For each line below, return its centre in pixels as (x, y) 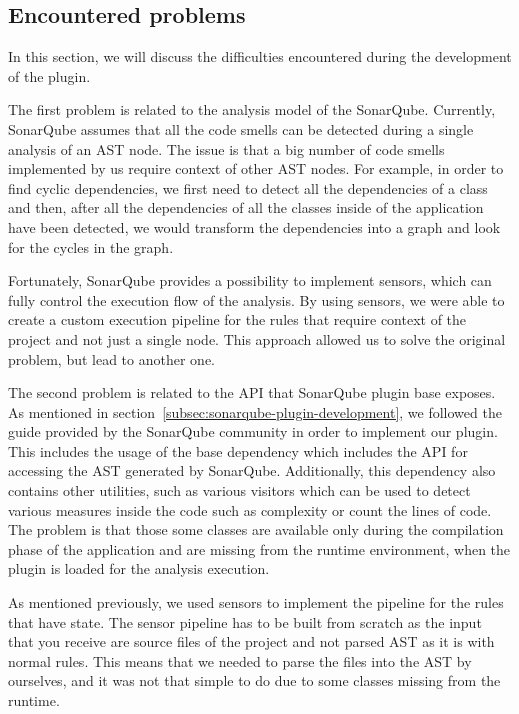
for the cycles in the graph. (91, 246)
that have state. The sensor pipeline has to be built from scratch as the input (245, 621)
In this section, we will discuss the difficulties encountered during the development (260, 56)
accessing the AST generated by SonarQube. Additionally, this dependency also (252, 470)
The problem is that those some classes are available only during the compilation (256, 529)
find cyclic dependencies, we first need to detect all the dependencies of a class (248, 187)
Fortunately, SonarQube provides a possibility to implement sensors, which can (250, 280)
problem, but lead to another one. (111, 358)
